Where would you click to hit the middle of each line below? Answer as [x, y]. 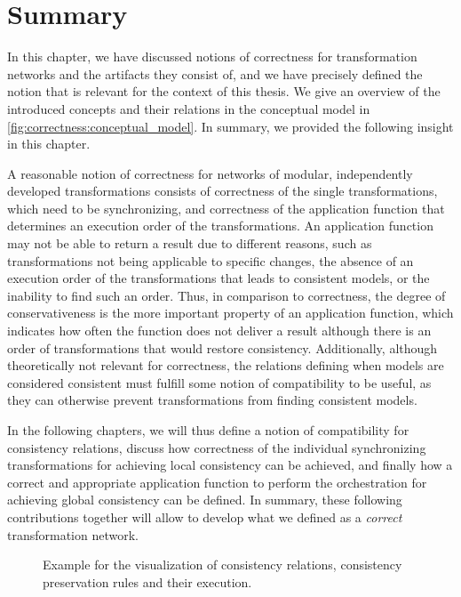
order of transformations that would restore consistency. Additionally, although [223, 347]
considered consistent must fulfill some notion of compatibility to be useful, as [219, 382]
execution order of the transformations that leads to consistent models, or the [219, 278]
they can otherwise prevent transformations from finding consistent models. [212, 400]
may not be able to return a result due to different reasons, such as [190, 243]
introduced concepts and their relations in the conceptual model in [189, 108]
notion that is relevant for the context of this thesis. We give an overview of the [224, 91]
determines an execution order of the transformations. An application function [220, 226]
